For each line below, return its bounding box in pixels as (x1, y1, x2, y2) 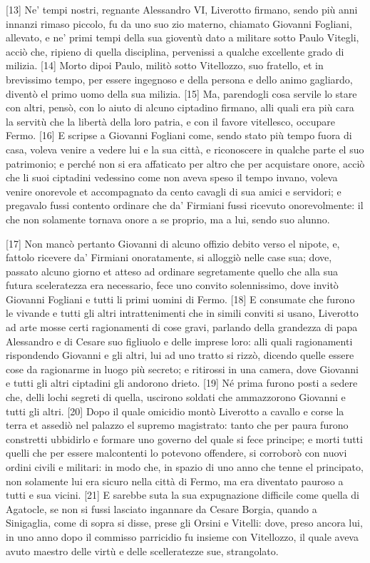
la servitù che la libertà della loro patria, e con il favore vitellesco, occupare (6, 113, 335, 128)
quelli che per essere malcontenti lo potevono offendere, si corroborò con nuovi (6, 445, 347, 460)
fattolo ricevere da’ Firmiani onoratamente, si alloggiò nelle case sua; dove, (6, 250, 332, 265)
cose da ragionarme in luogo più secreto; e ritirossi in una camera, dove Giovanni (6, 361, 359, 376)
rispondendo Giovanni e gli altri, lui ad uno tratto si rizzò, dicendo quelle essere (6, 348, 354, 362)
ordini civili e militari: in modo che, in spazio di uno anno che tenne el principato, (6, 460, 364, 474)
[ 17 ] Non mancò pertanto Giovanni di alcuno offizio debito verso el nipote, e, (6, 235, 340, 250)
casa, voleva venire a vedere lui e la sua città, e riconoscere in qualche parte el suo (6, 141, 364, 156)
